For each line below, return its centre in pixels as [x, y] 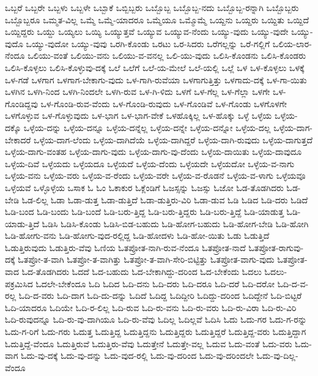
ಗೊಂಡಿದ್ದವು [21, 103]
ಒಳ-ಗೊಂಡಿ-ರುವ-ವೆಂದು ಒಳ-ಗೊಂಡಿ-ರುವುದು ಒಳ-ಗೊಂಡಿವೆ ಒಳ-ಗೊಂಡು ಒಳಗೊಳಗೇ [164, 103]
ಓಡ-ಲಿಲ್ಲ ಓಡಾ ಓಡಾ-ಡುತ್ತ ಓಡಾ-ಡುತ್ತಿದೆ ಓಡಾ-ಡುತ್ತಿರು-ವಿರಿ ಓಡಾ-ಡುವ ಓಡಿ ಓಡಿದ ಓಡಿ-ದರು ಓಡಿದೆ [165, 199]
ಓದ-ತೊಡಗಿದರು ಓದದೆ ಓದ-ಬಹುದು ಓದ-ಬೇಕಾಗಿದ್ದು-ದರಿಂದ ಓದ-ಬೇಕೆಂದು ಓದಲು [142, 272]
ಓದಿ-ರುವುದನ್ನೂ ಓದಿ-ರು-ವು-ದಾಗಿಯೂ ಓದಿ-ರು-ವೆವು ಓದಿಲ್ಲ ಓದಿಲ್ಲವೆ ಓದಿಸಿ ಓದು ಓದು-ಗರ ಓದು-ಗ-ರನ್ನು [156, 319]
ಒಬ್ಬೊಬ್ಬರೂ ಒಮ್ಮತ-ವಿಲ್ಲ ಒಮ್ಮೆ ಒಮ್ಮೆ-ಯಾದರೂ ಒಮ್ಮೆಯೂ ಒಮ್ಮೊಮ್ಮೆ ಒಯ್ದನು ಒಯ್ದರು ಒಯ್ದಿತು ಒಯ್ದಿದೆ [157, 19]
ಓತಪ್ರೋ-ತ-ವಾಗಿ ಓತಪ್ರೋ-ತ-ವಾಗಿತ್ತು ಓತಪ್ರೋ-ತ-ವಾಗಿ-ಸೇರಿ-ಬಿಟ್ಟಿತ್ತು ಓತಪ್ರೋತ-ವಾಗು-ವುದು [146, 259]
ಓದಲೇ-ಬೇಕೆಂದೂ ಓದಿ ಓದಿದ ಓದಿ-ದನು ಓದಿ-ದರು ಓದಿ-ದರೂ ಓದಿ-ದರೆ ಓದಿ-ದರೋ [155, 283]
